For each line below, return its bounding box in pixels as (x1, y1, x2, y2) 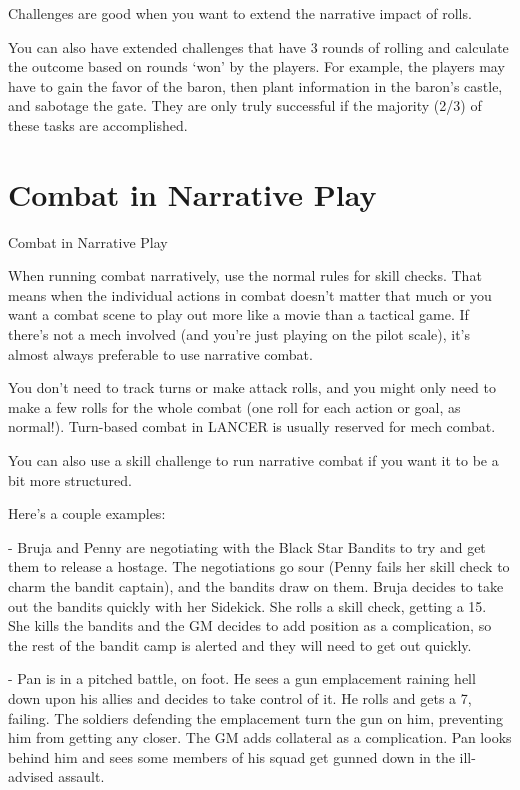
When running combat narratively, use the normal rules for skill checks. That (8, 265, 482, 286)
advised (8, 766, 54, 787)
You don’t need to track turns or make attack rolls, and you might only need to (8, 377, 496, 398)
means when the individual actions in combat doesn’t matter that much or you (8, 284, 492, 305)
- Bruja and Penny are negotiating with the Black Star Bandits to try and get (8, 536, 486, 557)
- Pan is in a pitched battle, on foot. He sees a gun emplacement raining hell (8, 668, 476, 689)
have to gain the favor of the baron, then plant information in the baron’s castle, (8, 75, 503, 96)
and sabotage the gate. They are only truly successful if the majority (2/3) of (8, 95, 482, 116)
